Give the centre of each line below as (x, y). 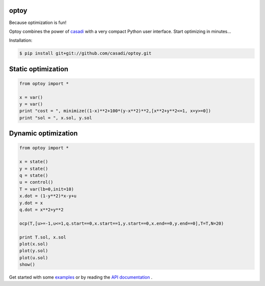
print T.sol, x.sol (43, 237)
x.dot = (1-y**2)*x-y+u (48, 196)
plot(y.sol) (34, 251)
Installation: (21, 40)
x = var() (31, 97)
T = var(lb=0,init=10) (47, 189)
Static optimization (39, 69)
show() (27, 265)
